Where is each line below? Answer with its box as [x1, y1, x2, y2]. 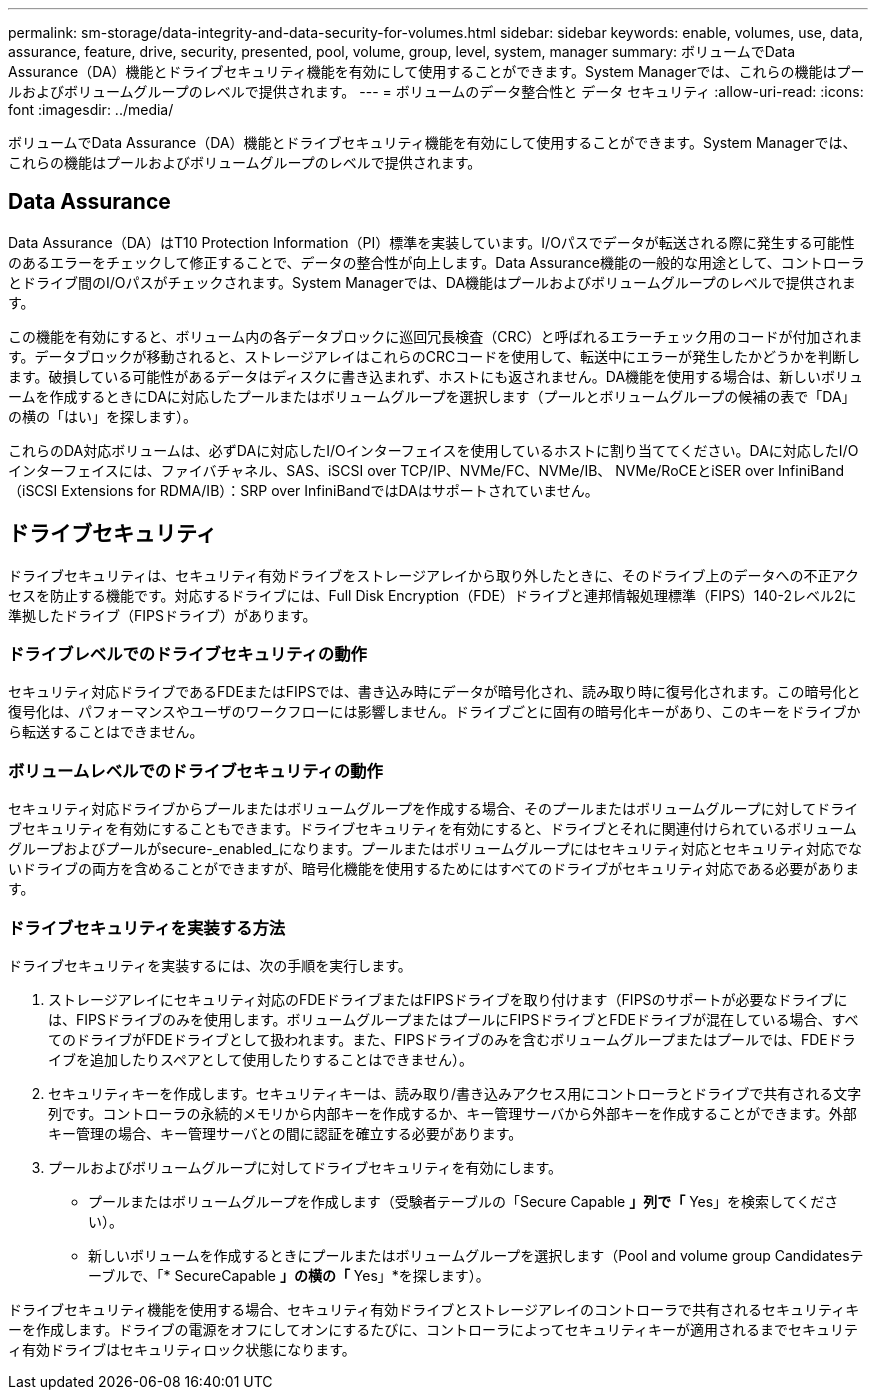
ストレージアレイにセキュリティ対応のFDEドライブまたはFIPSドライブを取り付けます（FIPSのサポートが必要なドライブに [48, 990, 848, 1008]
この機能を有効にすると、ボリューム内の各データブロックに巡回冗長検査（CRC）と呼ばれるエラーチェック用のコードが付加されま [8, 327, 863, 345]
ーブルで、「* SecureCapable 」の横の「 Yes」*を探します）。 [88, 1266, 490, 1284]
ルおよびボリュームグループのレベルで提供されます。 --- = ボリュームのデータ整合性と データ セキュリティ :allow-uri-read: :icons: [8, 83, 864, 100]
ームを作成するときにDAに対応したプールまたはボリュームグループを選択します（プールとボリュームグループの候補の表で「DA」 [8, 387, 856, 405]
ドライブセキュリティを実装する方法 [8, 917, 286, 938]
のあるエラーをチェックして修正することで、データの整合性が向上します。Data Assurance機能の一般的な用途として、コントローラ [8, 253, 865, 271]
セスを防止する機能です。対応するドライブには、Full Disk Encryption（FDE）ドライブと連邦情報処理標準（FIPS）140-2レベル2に [8, 586, 857, 604]
